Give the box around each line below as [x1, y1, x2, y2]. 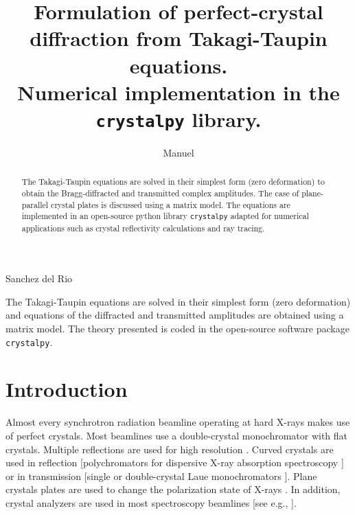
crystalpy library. [95, 104, 262, 133]
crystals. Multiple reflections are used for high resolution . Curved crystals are [5, 442, 334, 456]
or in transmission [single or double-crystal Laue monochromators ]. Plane [5, 468, 317, 483]
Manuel [163, 146, 194, 159]
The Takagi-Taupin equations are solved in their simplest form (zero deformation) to [21, 176, 325, 187]
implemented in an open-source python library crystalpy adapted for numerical [21, 210, 309, 222]
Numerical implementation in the [17, 78, 340, 106]
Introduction [5, 375, 128, 403]
